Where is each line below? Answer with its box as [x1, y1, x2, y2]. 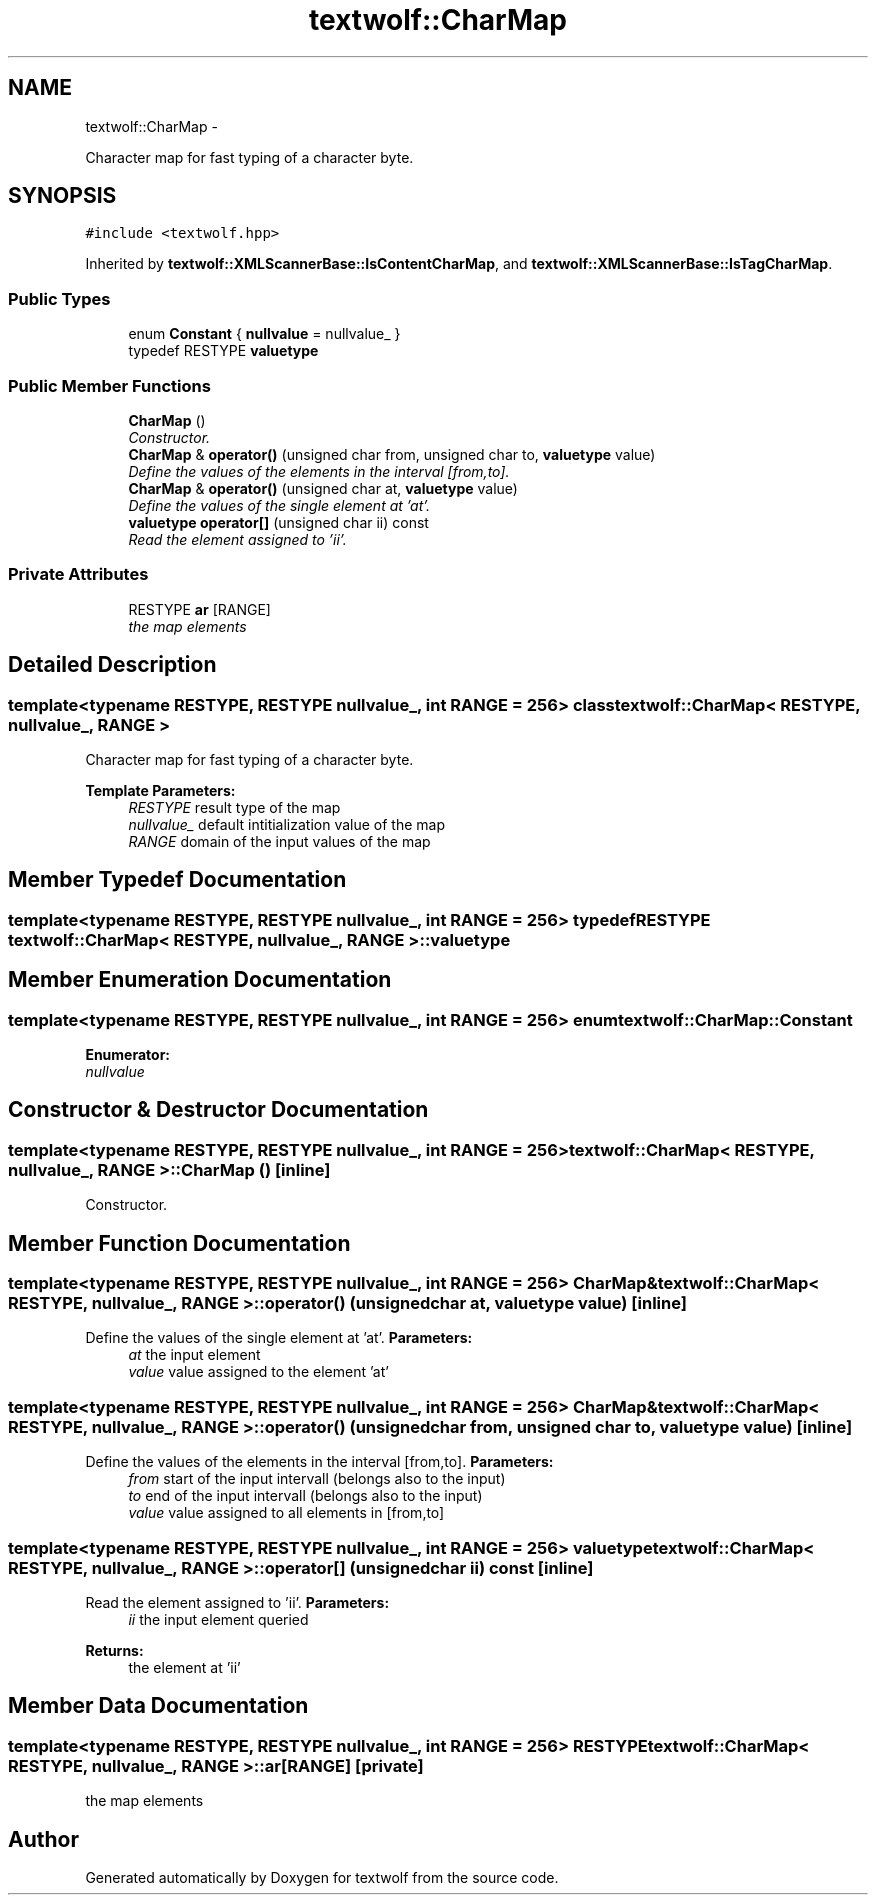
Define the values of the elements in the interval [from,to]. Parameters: [85, 1453, 554, 1471]
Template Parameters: [85, 781, 236, 799]
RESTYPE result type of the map [128, 798, 341, 816]
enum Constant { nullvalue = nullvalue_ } [128, 325, 401, 343]
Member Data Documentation [8, 1693, 309, 1719]
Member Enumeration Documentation [8, 967, 392, 993]
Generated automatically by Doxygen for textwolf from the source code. [85, 1868, 559, 1886]
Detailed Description [8, 652, 217, 678]
